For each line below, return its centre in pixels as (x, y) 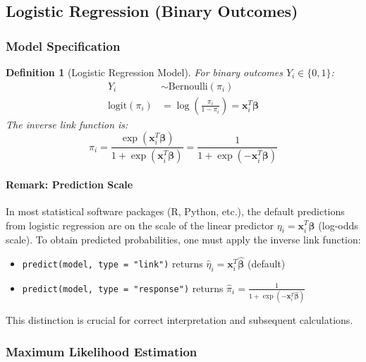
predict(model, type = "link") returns (112, 264)
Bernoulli (188, 86)
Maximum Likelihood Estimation (102, 351)
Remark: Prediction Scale (69, 184)
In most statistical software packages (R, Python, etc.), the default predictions (175, 211)
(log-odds (338, 225)
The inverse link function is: (67, 124)
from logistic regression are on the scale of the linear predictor (140, 225)
